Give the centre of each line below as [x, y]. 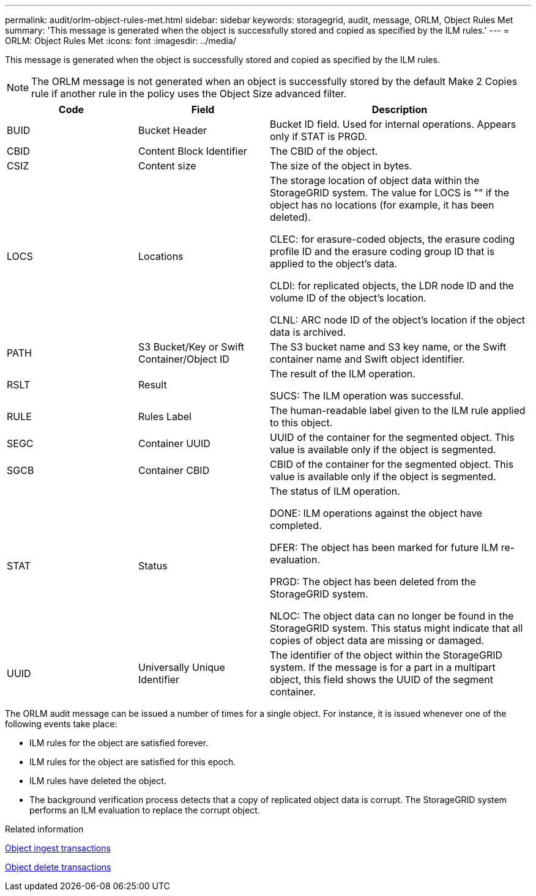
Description [400, 109]
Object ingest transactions [58, 848]
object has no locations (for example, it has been [382, 205]
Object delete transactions [58, 867]
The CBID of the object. [324, 151]
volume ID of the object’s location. [348, 298]
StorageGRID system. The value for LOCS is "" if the [390, 193]
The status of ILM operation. [335, 491]
